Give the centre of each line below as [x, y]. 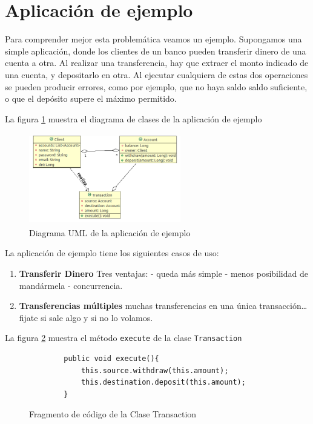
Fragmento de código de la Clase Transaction [113, 414]
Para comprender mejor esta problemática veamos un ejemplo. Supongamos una [153, 39]
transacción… [283, 306]
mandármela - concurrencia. [71, 285]
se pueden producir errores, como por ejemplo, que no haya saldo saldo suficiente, [156, 86]
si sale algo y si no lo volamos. [97, 317]
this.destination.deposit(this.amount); [163, 383]
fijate [28, 317]
